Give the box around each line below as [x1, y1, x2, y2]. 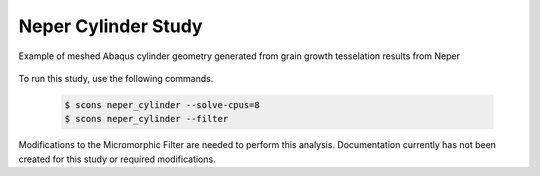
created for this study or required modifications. [18, 153, 216, 165]
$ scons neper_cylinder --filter [64, 113, 229, 125]
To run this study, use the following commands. [18, 72, 214, 84]
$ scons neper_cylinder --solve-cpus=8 [64, 99, 260, 110]
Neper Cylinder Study [18, 15, 203, 37]
